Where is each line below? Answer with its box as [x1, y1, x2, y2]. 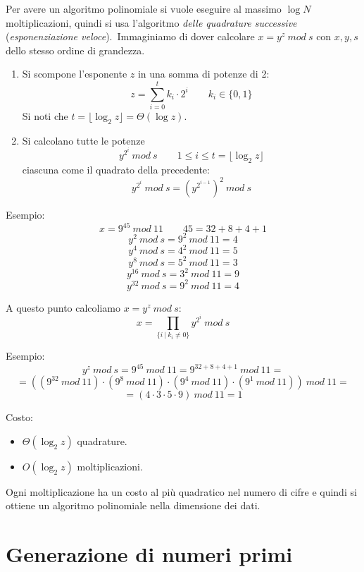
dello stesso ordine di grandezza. [6, 42, 145, 57]
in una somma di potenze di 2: [137, 66, 270, 81]
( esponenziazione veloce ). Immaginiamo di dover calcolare [6, 29, 255, 44]
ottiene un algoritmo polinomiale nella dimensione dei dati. [6, 498, 261, 513]
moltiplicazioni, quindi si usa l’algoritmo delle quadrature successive [6, 15, 297, 30]
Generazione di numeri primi [6, 540, 293, 568]
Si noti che [22, 109, 68, 123]
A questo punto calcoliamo [6, 300, 121, 315]
